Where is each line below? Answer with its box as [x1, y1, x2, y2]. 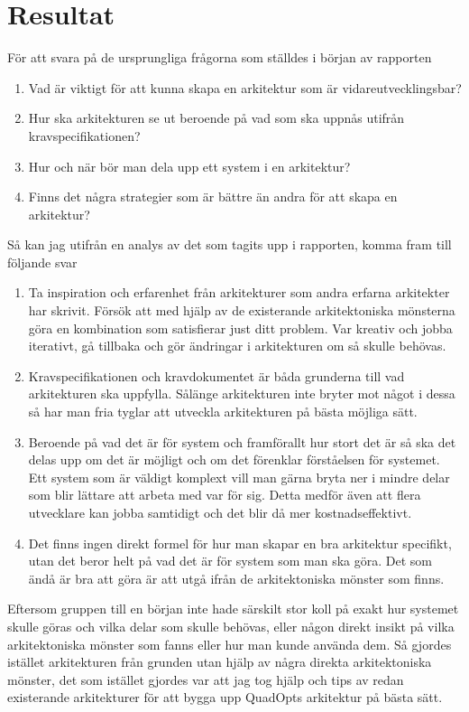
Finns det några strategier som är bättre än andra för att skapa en [28, 187, 398, 206]
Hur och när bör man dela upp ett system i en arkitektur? [28, 156, 351, 175]
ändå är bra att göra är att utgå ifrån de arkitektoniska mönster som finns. [28, 568, 445, 587]
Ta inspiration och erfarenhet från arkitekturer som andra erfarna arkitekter [28, 283, 450, 302]
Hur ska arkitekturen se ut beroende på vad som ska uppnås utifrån [28, 108, 405, 127]
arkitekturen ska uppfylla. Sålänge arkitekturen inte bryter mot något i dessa [28, 384, 455, 403]
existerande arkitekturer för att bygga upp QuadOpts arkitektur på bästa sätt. [7, 688, 443, 707]
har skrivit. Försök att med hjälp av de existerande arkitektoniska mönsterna [28, 301, 455, 320]
